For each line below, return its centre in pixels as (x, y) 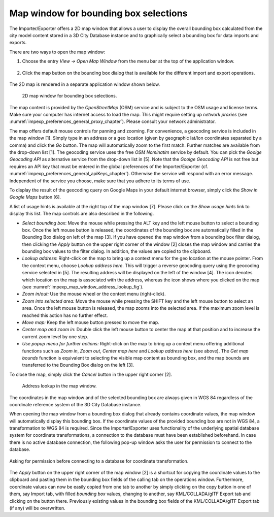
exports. (18, 43)
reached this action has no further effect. (65, 315)
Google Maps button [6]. (35, 197)
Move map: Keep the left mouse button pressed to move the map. (91, 322)
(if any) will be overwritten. (37, 508)
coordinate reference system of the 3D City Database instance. (75, 404)
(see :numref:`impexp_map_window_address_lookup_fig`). (83, 287)
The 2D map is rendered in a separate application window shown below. (85, 84)
